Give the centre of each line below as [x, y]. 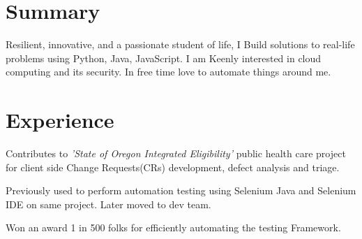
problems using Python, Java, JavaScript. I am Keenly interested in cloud [164, 58]
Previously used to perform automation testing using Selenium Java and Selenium [181, 190]
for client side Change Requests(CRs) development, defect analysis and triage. [173, 167]
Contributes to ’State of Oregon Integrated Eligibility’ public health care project [176, 153]
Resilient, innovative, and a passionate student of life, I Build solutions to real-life [180, 44]
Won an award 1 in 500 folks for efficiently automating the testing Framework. [173, 227]
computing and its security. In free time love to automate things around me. [168, 72]
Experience [60, 120]
